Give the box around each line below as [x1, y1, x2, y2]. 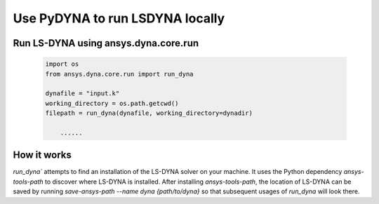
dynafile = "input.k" [45, 90, 120, 97]
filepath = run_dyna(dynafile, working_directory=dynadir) [45, 109, 253, 117]
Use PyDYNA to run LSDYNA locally [13, 11, 225, 26]
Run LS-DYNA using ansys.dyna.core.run [13, 37, 199, 49]
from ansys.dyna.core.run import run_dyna [45, 70, 194, 78]
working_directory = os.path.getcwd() [45, 99, 179, 107]
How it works [13, 149, 72, 161]
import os [45, 60, 79, 68]
